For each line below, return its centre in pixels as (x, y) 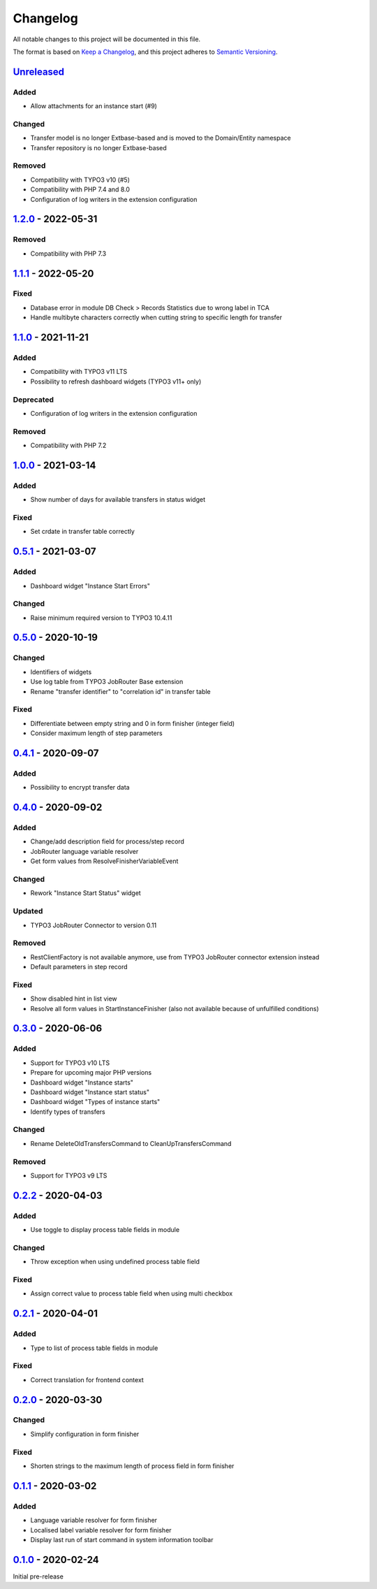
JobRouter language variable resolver (84, 851)
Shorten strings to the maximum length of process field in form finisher (132, 1466)
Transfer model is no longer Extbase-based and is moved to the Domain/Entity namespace (161, 138)
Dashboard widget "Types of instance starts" (95, 1102)
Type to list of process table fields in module (94, 1348)
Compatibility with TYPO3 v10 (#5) (80, 180)
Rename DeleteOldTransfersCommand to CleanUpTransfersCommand (131, 1143)
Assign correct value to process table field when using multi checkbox (132, 1293)
